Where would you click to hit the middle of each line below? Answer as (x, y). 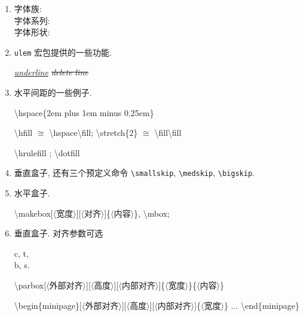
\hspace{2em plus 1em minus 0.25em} (84, 112)
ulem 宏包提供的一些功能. (63, 52)
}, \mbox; (152, 213)
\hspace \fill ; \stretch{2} (93, 133)
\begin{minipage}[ (48, 305)
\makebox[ (33, 213)
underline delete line (51, 72)
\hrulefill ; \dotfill (47, 152)
